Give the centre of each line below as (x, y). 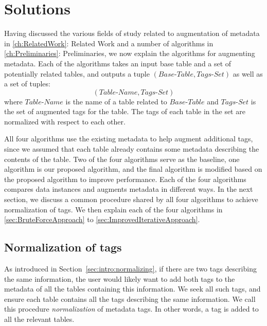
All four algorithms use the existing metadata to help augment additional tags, (129, 139)
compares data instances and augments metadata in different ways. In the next (129, 189)
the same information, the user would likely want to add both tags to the (120, 278)
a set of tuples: (27, 84)
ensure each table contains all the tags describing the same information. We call (130, 298)
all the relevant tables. (39, 319)
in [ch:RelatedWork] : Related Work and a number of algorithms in (109, 43)
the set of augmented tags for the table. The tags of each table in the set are (125, 111)
